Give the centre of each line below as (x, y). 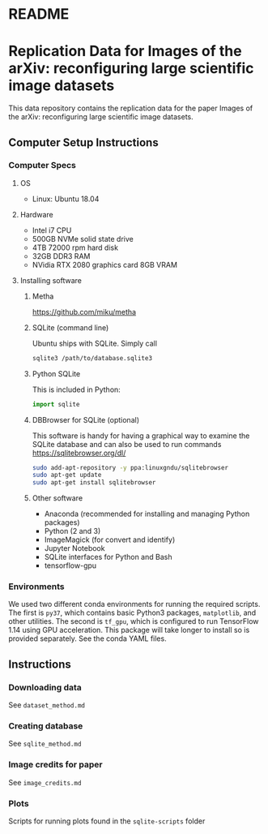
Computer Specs (43, 166)
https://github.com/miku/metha (84, 312)
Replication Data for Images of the (125, 52)
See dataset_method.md (47, 705)
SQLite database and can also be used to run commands (127, 444)
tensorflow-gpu (70, 565)
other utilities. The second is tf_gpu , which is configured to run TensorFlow (134, 621)
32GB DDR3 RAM (61, 256)
